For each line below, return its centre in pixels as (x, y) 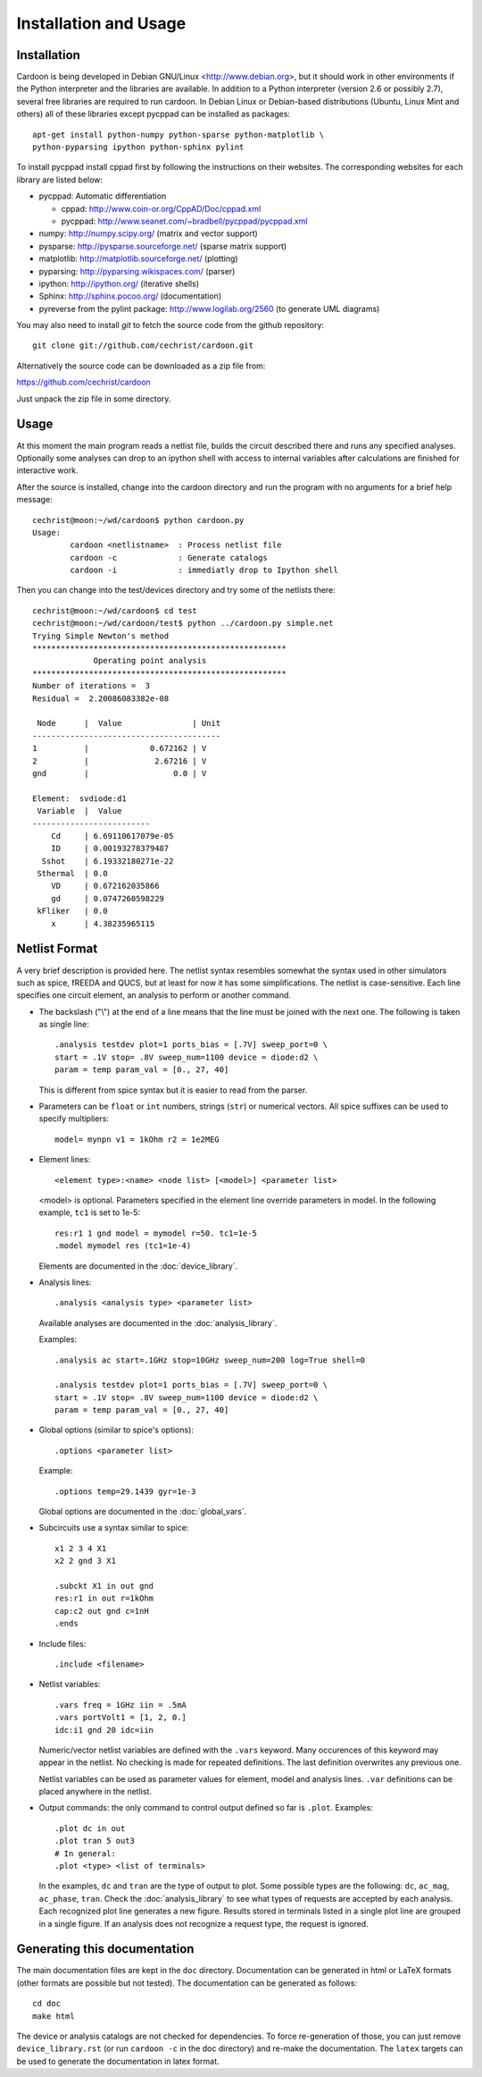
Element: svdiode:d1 (79, 798)
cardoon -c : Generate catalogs (169, 557)
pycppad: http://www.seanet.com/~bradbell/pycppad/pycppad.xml (184, 221)
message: (34, 500)
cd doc (47, 2004)
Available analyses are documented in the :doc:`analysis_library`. (158, 1322)
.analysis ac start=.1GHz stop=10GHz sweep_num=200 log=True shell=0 (210, 1360)
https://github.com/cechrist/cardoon (83, 382)
